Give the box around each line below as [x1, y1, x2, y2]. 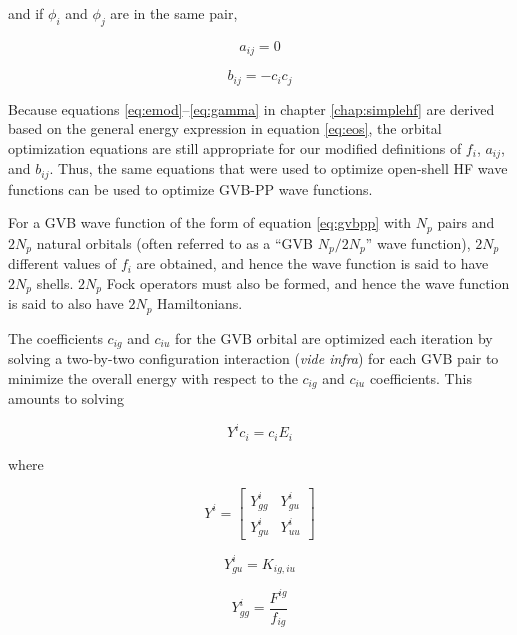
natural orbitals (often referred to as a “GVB [36, 232, 314, 253]
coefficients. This [369, 367, 472, 388]
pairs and [437, 212, 495, 233]
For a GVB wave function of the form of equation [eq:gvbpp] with [8, 212, 412, 233]
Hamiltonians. [157, 293, 243, 314]
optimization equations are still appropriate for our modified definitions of [8, 137, 462, 158]
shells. [36, 272, 74, 293]
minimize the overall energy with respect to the [8, 367, 298, 388]
